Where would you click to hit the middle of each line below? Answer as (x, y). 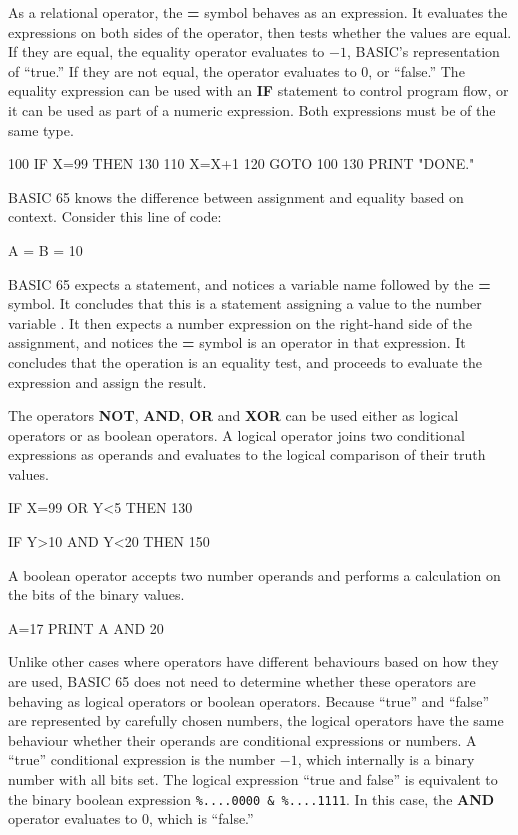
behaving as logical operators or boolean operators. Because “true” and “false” (249, 700)
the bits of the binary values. (96, 594)
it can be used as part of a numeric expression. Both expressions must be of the (252, 109)
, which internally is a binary (386, 759)
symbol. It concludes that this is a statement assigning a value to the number (245, 303)
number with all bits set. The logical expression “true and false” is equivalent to (253, 779)
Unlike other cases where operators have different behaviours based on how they (253, 661)
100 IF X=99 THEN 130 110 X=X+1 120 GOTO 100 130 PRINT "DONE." (241, 163)
